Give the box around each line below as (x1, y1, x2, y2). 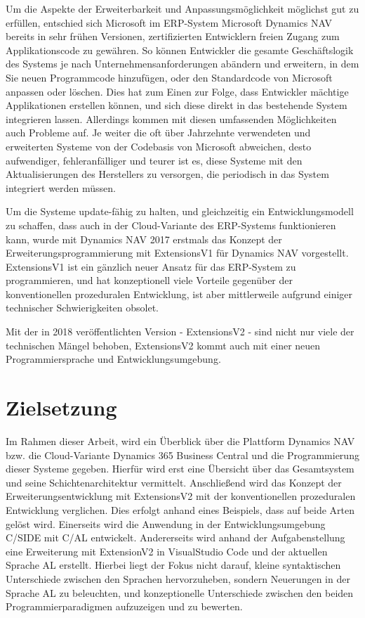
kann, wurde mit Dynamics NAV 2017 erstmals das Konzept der (6, 231, 282, 246)
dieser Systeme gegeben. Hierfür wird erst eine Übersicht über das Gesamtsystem (6, 461, 354, 476)
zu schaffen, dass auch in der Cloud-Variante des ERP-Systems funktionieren (6, 217, 336, 232)
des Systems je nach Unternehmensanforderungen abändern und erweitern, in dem (6, 56, 359, 71)
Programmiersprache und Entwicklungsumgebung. (6, 352, 221, 366)
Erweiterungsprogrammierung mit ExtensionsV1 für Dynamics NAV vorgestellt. (6, 245, 349, 260)
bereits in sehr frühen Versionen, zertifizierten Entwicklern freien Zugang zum (6, 29, 340, 44)
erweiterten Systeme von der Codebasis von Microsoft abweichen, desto (6, 139, 312, 153)
